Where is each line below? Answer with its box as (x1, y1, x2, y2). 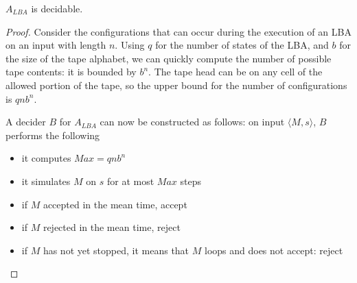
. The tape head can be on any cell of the (148, 64, 323, 79)
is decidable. (31, 1, 83, 15)
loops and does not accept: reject (204, 243, 343, 257)
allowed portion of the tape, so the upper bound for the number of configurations (5, 77, 347, 92)
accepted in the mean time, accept (43, 197, 187, 211)
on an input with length (5, 38, 106, 52)
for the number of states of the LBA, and (155, 38, 329, 52)
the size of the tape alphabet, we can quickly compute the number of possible (5, 51, 332, 65)
